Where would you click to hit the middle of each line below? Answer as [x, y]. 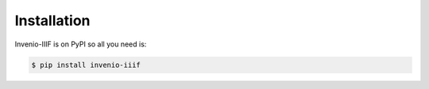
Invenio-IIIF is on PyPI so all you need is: [81, 44]
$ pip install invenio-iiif [86, 65]
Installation [52, 20]
